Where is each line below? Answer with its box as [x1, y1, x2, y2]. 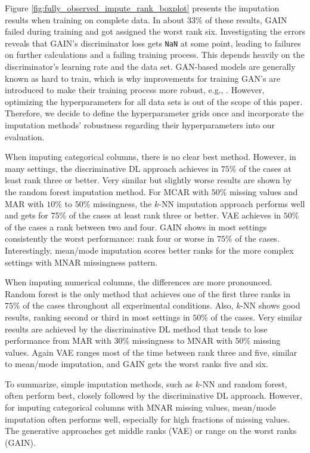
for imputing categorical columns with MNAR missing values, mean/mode [5, 401, 276, 414]
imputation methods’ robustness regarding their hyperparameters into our [5, 119, 275, 131]
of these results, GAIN [205, 13, 287, 26]
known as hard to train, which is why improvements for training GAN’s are [5, 72, 280, 84]
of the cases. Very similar [210, 310, 303, 323]
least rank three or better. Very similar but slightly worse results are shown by [5, 174, 292, 186]
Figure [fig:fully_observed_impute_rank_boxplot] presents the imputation [5, 2, 280, 14]
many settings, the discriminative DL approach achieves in [5, 162, 219, 174]
